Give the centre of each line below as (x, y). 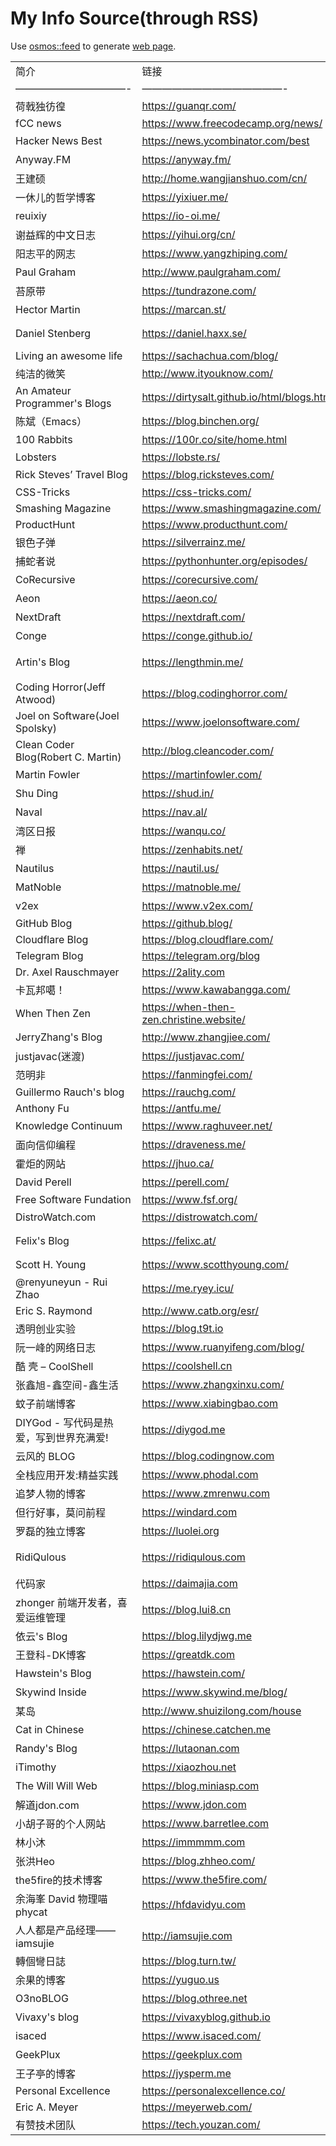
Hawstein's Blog (53, 1673)
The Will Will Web (56, 1785)
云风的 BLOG (45, 1456)
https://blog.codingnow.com (208, 1455)
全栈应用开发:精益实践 (67, 1475)
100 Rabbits (44, 439)
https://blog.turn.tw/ (189, 1960)
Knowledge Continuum (69, 1125)
